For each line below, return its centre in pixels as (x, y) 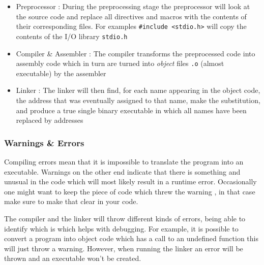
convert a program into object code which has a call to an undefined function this (131, 238)
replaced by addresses (50, 120)
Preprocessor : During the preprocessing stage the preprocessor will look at (133, 6)
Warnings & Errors (44, 142)
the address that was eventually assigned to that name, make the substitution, (138, 100)
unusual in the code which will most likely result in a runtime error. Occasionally (130, 181)
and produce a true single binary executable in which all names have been (131, 110)
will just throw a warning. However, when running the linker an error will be (124, 248)
